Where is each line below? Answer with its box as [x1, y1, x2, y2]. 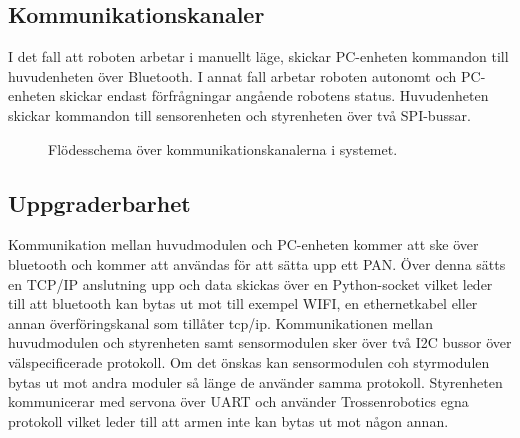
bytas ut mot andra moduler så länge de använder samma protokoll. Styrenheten [8, 371, 503, 392]
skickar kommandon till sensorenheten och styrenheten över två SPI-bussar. [8, 104, 471, 125]
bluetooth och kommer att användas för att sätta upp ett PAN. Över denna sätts [8, 253, 506, 274]
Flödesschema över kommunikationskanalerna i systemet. [48, 138, 398, 159]
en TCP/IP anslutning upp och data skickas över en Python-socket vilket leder [8, 273, 493, 294]
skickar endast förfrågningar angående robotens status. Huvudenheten [60, 85, 489, 106]
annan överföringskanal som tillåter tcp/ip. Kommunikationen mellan [8, 312, 433, 333]
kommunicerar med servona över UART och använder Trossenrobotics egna [8, 391, 469, 412]
